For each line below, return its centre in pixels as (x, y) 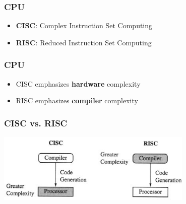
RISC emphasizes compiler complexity (77, 100)
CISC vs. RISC (36, 123)
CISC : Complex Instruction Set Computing (84, 25)
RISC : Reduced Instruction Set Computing (84, 42)
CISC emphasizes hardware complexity (78, 83)
